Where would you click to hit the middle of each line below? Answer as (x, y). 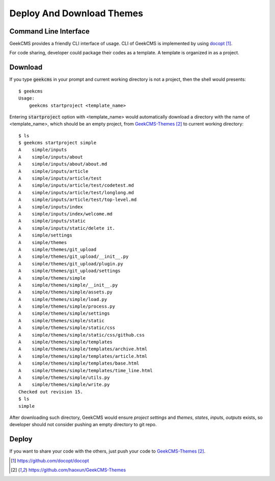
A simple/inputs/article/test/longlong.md (76, 192)
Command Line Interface (50, 31)
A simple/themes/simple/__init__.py (68, 285)
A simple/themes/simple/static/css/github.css (82, 335)
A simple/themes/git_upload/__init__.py (74, 257)
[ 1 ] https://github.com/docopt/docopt (50, 461)
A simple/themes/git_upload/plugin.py (71, 264)
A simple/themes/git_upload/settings (70, 271)
